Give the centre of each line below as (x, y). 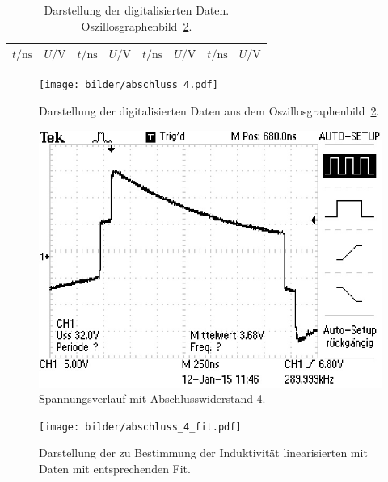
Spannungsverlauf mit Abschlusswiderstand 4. (152, 398)
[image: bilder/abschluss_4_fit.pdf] (140, 427)
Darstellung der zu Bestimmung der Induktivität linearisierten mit (203, 453)
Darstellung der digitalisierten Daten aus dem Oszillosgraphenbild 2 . (209, 110)
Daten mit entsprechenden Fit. (115, 468)
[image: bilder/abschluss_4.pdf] (129, 85)
